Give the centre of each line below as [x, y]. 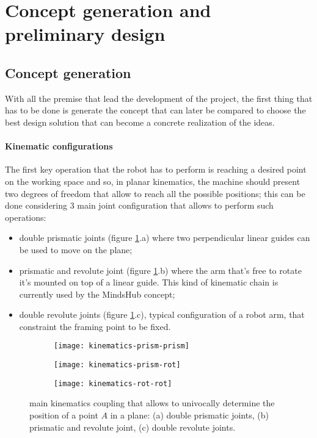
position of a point [64, 415]
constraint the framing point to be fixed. [95, 326]
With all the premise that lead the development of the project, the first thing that [159, 98]
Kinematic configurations [59, 146]
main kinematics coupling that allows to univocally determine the [152, 403]
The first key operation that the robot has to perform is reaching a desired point [156, 169]
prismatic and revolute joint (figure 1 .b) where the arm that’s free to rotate [160, 270]
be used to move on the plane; [76, 249]
